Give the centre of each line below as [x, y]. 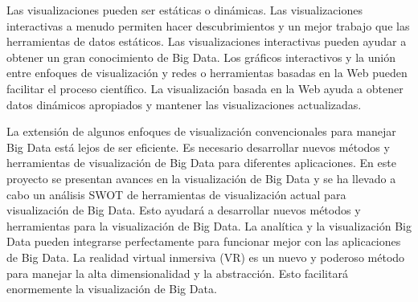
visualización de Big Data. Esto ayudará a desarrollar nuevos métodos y [184, 210]
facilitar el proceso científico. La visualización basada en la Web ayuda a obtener [205, 88]
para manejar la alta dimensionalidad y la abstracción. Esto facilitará [177, 273]
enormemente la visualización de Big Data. [112, 289]
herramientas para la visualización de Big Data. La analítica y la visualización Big [209, 225]
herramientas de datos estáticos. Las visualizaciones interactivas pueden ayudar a [207, 41]
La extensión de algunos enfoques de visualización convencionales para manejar [201, 131]
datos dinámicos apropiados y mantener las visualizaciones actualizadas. [184, 104]
